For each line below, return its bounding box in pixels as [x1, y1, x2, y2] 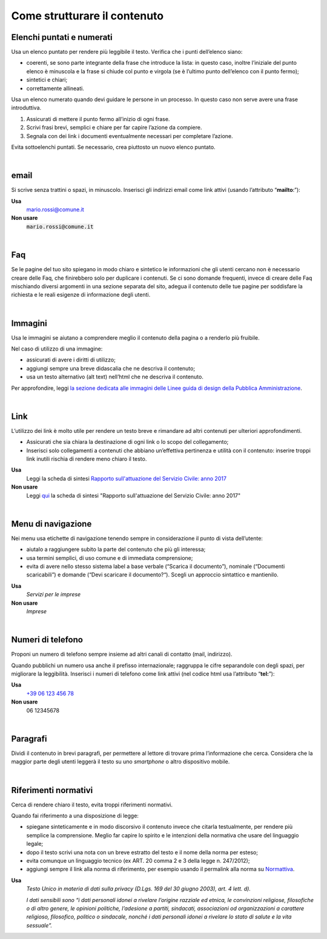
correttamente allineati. [26, 85, 84, 92]
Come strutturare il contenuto [11, 9, 164, 22]
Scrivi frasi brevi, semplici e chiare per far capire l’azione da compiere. [26, 124, 202, 131]
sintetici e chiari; [26, 76, 68, 84]
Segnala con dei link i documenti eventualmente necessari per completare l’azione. [26, 132, 233, 139]
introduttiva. [11, 104, 42, 111]
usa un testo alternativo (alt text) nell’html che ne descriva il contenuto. [26, 373, 204, 381]
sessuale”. [26, 921, 53, 929]
